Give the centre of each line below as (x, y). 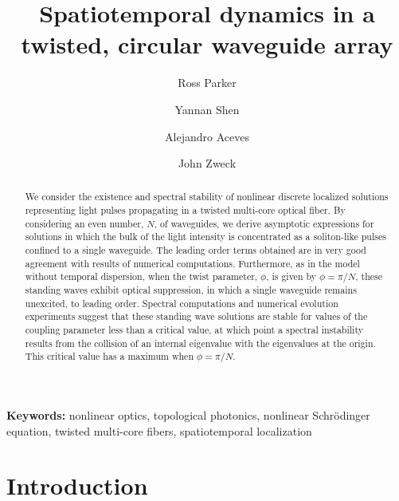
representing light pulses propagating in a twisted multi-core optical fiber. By (185, 210)
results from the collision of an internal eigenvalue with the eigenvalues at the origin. (200, 343)
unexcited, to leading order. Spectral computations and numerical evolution (182, 303)
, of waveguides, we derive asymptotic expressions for (264, 223)
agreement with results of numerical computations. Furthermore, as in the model (192, 263)
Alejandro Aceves (207, 136)
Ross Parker (207, 83)
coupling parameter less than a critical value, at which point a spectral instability (194, 330)
